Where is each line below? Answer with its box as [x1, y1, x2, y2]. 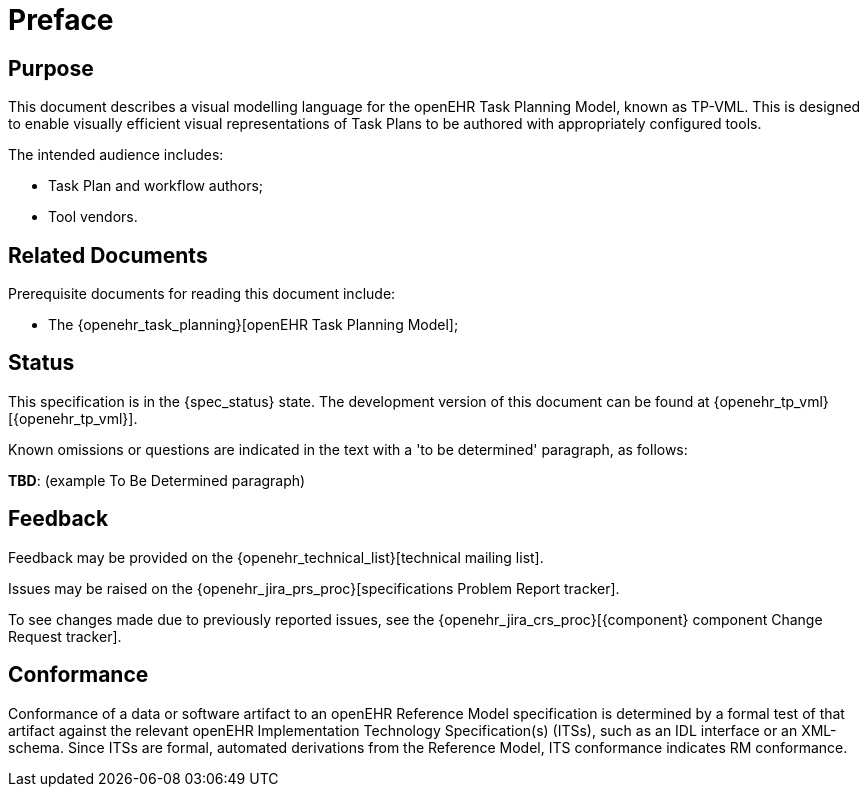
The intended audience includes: [8, 146, 224, 164]
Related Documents [8, 242, 208, 268]
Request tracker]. [8, 627, 122, 645]
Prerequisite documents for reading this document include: [8, 285, 396, 303]
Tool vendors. [48, 208, 138, 226]
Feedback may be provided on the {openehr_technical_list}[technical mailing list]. [8, 548, 544, 566]
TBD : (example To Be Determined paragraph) [8, 471, 306, 489]
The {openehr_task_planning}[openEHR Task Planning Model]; [48, 316, 459, 334]
